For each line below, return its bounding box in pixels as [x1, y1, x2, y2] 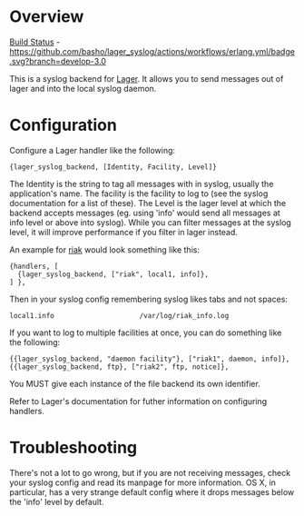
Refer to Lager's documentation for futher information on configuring [9, 395, 268, 406]
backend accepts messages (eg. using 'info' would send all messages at [9, 207, 281, 218]
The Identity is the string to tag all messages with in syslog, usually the [9, 178, 274, 189]
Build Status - [9, 36, 61, 47]
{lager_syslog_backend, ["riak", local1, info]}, [17, 270, 209, 279]
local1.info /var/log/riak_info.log [9, 311, 230, 320]
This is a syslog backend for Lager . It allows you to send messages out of [9, 73, 284, 84]
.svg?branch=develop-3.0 [9, 55, 106, 66]
